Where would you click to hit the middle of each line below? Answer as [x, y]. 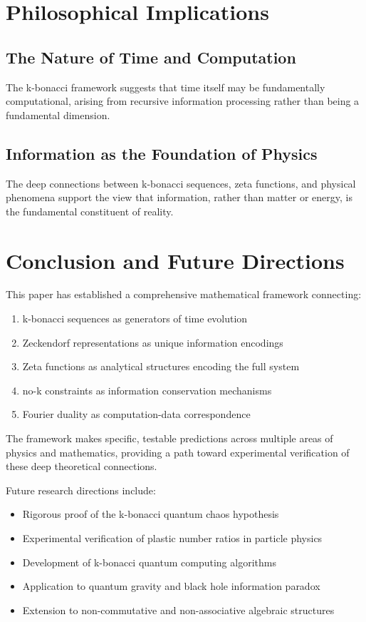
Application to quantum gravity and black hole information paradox [171, 586]
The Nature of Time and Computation [151, 57]
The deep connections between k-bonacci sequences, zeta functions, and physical [181, 183]
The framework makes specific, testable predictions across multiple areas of [169, 438]
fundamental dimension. [58, 114]
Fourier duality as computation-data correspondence [136, 414]
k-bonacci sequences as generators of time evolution [135, 318]
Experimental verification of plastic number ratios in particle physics [172, 538]
